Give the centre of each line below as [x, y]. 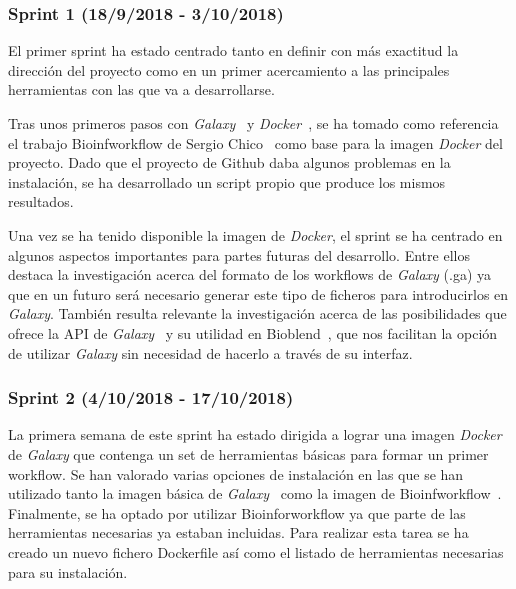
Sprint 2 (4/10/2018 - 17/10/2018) [151, 397]
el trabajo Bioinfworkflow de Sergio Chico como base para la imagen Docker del [255, 142]
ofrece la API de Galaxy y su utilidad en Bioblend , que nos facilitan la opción [253, 332]
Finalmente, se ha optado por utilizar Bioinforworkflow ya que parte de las [237, 512]
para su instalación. [68, 571]
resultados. [41, 201]
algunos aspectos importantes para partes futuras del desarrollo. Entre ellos [239, 254]
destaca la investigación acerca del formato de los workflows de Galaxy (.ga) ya [250, 274]
